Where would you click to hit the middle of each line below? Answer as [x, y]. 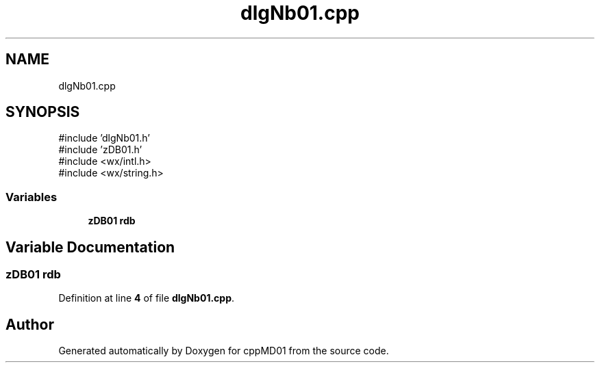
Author [30, 324]
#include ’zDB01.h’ [100, 150]
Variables [32, 197]
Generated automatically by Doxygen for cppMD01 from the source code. [224, 351]
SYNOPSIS [43, 112]
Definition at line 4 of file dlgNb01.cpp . [147, 298]
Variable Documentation [90, 247]
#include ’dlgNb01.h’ [104, 138]
